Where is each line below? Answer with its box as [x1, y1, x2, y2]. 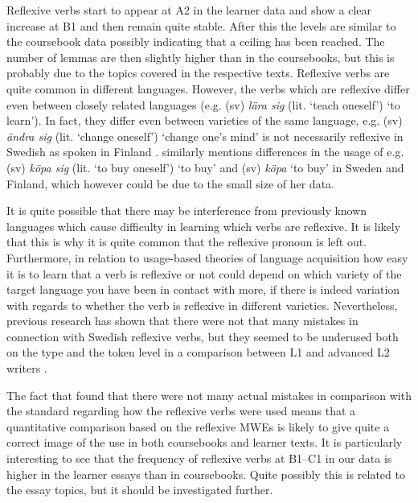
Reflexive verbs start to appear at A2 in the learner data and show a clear [6, 2, 372, 18]
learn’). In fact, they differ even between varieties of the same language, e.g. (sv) [6, 112, 403, 129]
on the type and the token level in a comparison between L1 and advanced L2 [6, 344, 390, 361]
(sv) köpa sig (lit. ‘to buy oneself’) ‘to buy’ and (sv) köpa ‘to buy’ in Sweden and [6, 159, 404, 175]
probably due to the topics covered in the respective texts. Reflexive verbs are [6, 64, 390, 81]
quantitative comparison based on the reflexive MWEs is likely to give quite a [6, 418, 390, 435]
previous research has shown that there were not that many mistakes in [6, 312, 359, 329]
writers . [6, 360, 47, 377]
